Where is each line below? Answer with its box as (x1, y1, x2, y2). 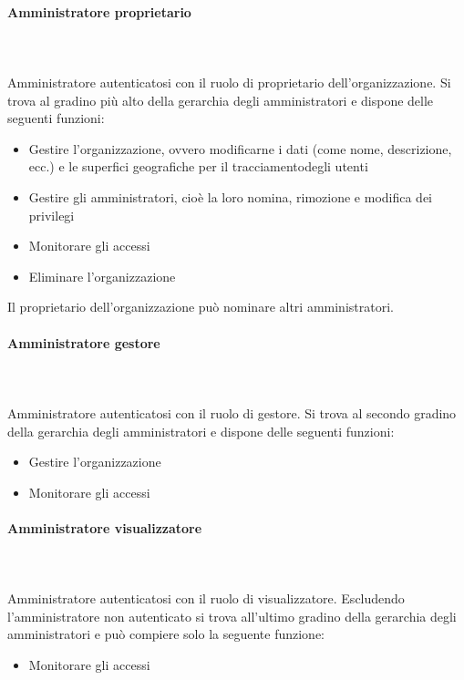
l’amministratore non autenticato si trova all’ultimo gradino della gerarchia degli (7, 606, 457, 625)
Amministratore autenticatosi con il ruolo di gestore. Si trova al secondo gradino (7, 403, 457, 422)
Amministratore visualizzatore (7, 518, 202, 537)
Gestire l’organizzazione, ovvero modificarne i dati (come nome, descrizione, (28, 139, 452, 158)
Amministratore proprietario (7, 2, 191, 21)
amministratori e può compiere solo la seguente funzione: (7, 624, 325, 644)
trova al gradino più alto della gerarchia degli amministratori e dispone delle (7, 90, 434, 109)
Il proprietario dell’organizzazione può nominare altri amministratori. (7, 297, 394, 316)
